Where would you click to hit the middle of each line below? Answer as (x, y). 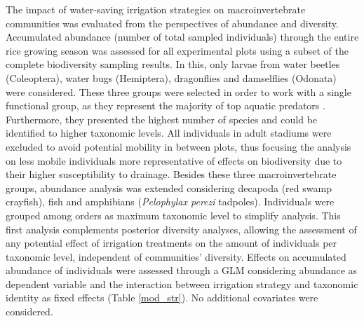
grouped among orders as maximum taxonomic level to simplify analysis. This (173, 215)
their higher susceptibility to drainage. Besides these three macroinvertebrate (171, 174)
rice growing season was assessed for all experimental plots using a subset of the (177, 50)
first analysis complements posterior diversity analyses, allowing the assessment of (181, 229)
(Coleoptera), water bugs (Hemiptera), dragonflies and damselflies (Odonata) (171, 77)
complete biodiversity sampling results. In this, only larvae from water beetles (173, 64)
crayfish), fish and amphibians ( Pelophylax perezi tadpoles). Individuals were (170, 202)
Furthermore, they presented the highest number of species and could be (162, 119)
